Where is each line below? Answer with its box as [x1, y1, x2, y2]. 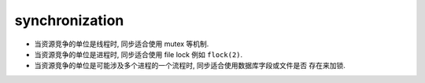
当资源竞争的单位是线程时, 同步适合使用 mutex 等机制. [34, 39, 209, 49]
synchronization [14, 12, 124, 29]
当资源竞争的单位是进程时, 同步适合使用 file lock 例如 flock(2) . [34, 49, 243, 59]
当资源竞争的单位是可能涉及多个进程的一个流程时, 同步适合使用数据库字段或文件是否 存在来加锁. [34, 61, 346, 70]
